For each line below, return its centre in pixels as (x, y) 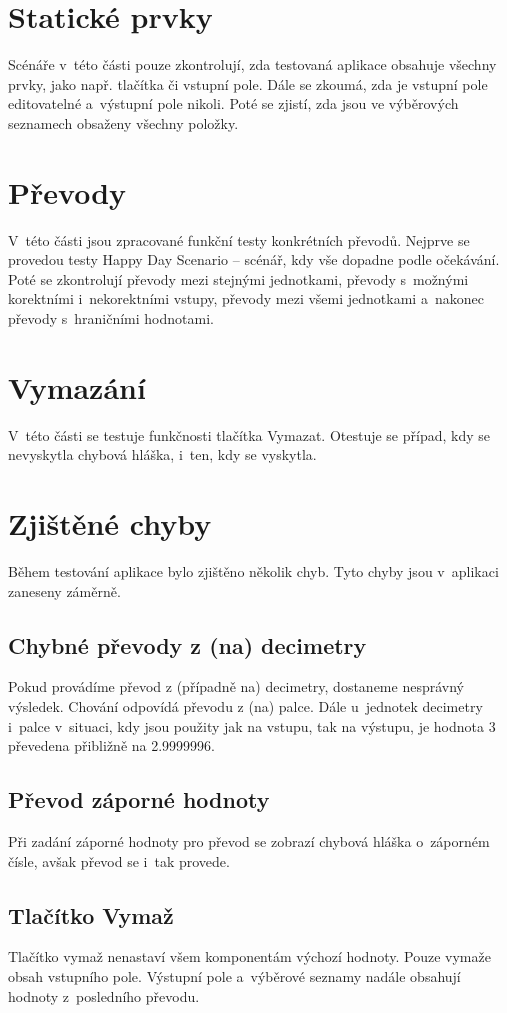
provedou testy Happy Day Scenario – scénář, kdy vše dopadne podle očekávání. (254, 259)
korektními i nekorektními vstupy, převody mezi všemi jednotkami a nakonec (246, 298)
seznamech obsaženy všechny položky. (123, 122)
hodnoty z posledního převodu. (104, 995)
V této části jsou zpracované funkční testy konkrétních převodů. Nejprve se (239, 239)
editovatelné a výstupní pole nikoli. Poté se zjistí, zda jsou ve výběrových (233, 103)
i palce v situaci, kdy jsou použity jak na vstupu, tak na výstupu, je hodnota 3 (252, 725)
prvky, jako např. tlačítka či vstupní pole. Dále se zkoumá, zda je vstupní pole (248, 83)
